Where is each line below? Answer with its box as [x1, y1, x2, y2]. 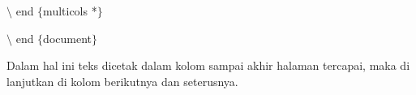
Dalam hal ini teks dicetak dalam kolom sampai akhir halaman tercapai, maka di [6, 57, 410, 74]
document [43, 29, 92, 46]
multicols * [43, 2, 97, 19]
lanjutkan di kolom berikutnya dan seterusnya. [6, 72, 238, 89]
